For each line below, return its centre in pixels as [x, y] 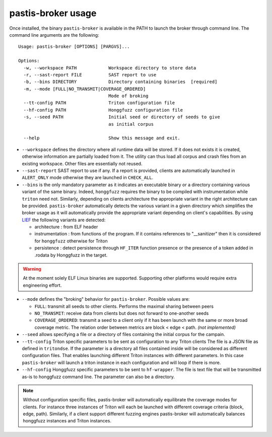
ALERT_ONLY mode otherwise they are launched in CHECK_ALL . [88, 178]
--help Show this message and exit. [102, 138]
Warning [32, 269]
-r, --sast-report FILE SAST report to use [90, 75]
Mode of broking [128, 96]
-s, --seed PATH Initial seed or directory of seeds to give [122, 117]
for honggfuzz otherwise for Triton [71, 241]
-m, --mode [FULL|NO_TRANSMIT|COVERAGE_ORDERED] [85, 89]
